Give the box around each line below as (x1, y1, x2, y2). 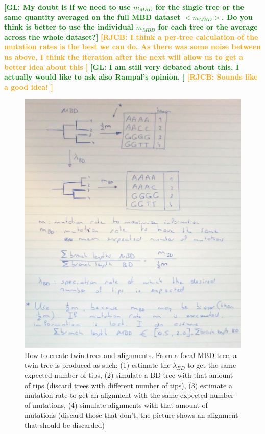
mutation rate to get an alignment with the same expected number (25, 390, 234, 400)
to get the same (187, 360, 236, 370)
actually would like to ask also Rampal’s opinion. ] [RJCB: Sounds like (4, 71, 258, 82)
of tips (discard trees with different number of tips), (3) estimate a (25, 379, 232, 390)
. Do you (222, 11, 253, 22)
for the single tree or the (155, 2, 244, 12)
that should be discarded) (25, 419, 105, 430)
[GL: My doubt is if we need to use (4, 2, 131, 12)
